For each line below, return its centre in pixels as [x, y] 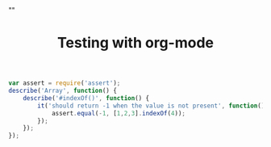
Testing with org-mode [135, 43]
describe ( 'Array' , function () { [63, 91]
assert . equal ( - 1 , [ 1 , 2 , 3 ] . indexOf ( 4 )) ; [119, 113]
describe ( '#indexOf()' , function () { [86, 98]
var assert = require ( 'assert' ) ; [65, 83]
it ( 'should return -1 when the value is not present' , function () [151, 106]
